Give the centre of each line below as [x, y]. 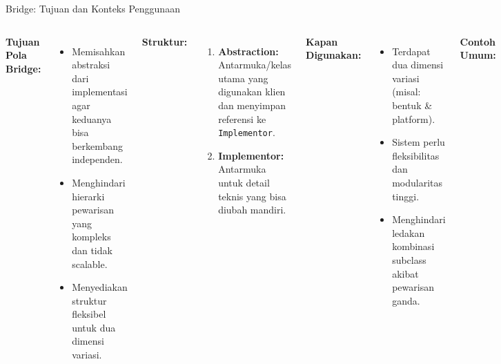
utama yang [243, 78]
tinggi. [406, 196]
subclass [409, 259]
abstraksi [91, 65]
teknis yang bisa [252, 196]
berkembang [98, 145]
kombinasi [413, 246]
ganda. [406, 300]
